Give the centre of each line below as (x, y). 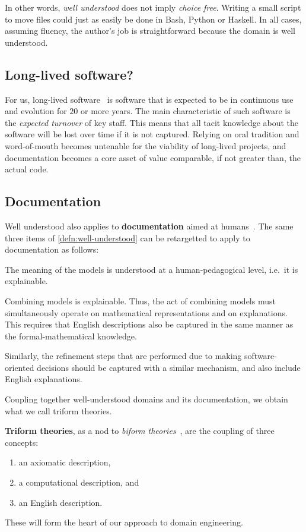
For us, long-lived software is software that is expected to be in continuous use (149, 99)
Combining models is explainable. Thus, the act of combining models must (140, 300)
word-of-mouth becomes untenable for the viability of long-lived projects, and (146, 145)
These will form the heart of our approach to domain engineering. (124, 522)
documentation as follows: (52, 249)
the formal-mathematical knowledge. (71, 336)
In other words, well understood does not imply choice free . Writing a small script (153, 7)
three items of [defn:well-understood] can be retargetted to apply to (128, 237)
